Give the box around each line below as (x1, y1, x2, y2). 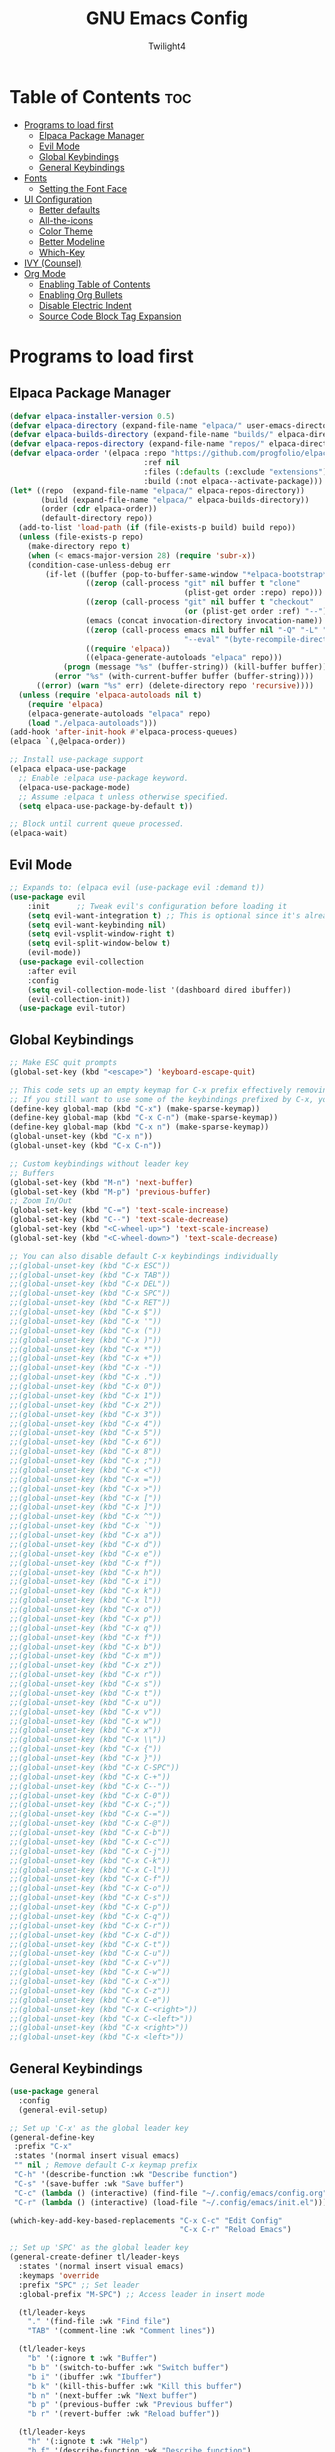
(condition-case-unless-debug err (27, 560, 171, 570)
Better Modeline (38, 235, 106, 247)
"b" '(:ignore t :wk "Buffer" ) (27, 2353, 158, 2363)
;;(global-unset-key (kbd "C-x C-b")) (9, 1828, 171, 1838)
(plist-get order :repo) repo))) (183, 588, 324, 598)
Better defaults (38, 203, 101, 216)
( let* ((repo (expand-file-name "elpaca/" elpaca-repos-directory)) (9, 485, 306, 496)
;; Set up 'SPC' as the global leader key (9, 2243, 189, 2253)
